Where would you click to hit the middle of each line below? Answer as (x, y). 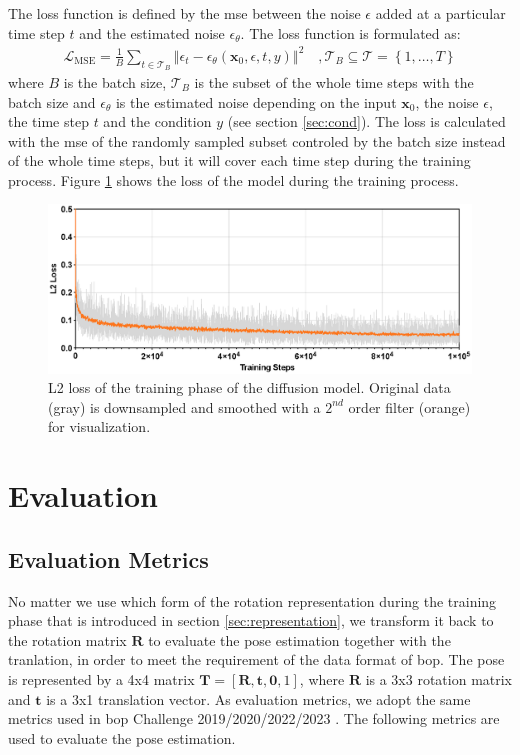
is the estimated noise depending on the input (256, 101)
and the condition (157, 121)
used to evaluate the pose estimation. (122, 737)
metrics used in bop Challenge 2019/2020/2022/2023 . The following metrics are (254, 718)
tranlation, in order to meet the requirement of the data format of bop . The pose (256, 659)
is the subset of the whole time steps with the (334, 81)
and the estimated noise (152, 32)
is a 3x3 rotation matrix (439, 678)
